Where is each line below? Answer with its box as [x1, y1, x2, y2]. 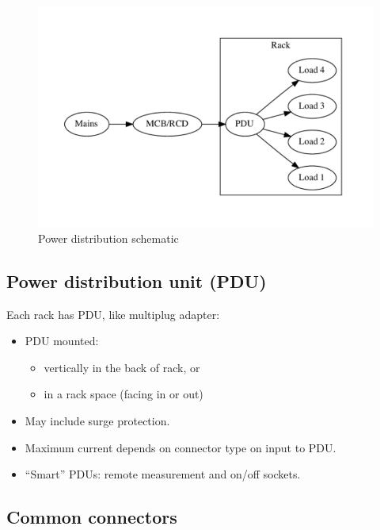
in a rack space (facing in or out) [44, 386, 203, 402]
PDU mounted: [25, 332, 99, 349]
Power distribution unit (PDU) [6, 268, 267, 293]
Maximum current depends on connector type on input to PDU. [25, 439, 336, 455]
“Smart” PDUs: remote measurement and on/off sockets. [25, 466, 301, 482]
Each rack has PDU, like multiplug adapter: [6, 305, 220, 322]
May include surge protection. [25, 413, 170, 429]
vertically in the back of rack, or [44, 359, 200, 375]
